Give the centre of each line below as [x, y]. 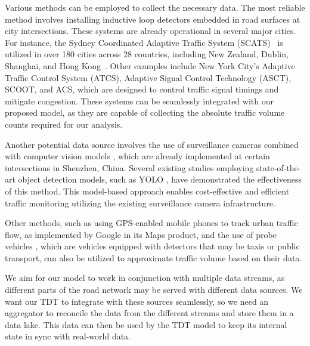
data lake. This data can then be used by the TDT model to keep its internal [146, 324]
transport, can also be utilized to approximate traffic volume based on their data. [154, 257]
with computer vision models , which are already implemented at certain [137, 156]
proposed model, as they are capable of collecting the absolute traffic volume [145, 112]
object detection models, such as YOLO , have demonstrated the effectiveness [160, 179]
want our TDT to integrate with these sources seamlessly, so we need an [137, 301]
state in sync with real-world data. [68, 336]
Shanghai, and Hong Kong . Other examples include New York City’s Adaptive [150, 65]
